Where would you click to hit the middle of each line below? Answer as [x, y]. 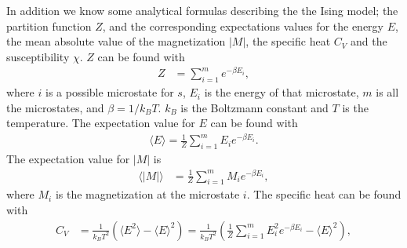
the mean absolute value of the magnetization [116, 41]
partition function [49, 26]
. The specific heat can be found [324, 194]
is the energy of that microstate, [282, 92]
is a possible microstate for [109, 92]
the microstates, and [55, 107]
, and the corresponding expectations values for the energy [243, 26]
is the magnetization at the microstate [147, 194]
